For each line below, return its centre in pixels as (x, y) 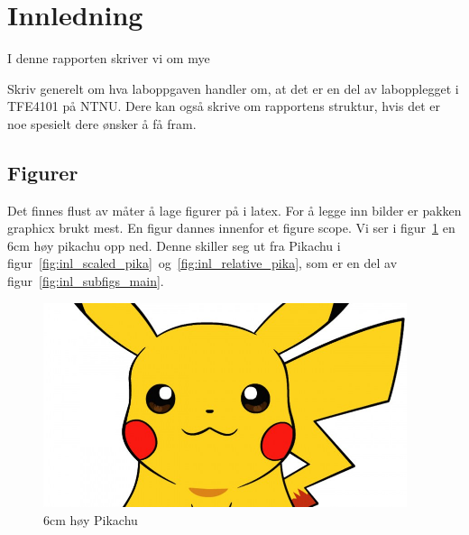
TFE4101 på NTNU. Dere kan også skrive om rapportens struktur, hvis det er (224, 106)
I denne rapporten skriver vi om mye (109, 58)
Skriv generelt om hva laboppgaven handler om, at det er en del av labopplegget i (233, 88)
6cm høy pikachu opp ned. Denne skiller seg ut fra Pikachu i (174, 245)
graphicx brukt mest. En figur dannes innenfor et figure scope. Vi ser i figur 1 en (231, 228)
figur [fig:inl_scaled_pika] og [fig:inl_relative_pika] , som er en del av (202, 263)
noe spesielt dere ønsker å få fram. (102, 123)
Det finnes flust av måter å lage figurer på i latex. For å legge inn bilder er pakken (234, 210)
